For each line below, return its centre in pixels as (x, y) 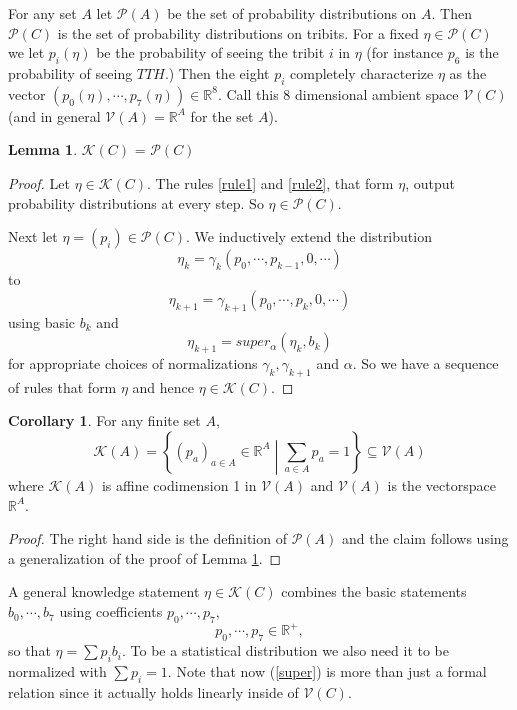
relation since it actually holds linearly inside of (153, 691)
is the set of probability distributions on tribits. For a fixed (238, 32)
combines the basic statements (374, 591)
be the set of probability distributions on (292, 13)
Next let (33, 236)
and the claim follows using (425, 538)
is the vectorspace (441, 485)
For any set (42, 13)
